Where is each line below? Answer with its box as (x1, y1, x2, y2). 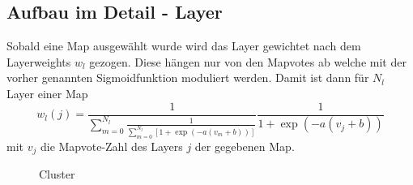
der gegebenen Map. (194, 137, 295, 154)
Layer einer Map (6, 84, 88, 101)
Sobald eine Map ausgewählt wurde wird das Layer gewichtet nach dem (6, 37, 361, 54)
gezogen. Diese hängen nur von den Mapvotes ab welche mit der (89, 53, 407, 70)
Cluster (39, 166, 75, 183)
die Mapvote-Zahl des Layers (40, 137, 183, 154)
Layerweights (6, 53, 71, 70)
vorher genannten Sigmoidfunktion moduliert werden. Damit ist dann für (6, 69, 369, 86)
